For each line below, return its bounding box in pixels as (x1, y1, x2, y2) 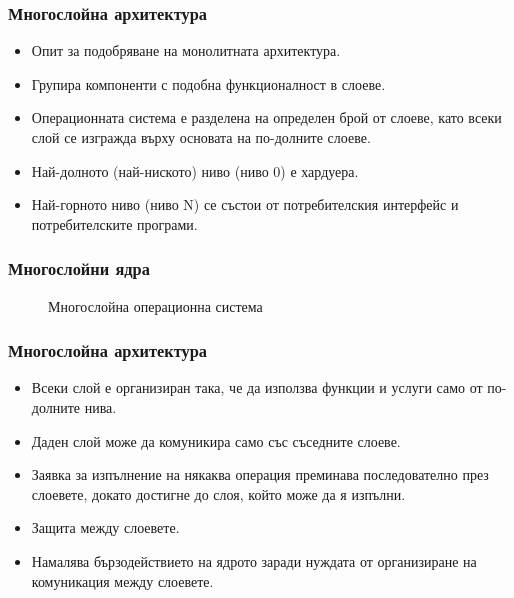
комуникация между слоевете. (31, 570, 214, 591)
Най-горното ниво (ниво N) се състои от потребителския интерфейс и (31, 194, 459, 215)
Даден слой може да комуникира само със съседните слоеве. (31, 430, 401, 451)
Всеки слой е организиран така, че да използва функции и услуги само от (31, 377, 483, 398)
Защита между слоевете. (31, 517, 180, 538)
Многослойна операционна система (48, 295, 263, 316)
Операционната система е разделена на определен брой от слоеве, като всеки (31, 107, 502, 128)
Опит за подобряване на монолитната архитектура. (31, 40, 341, 61)
